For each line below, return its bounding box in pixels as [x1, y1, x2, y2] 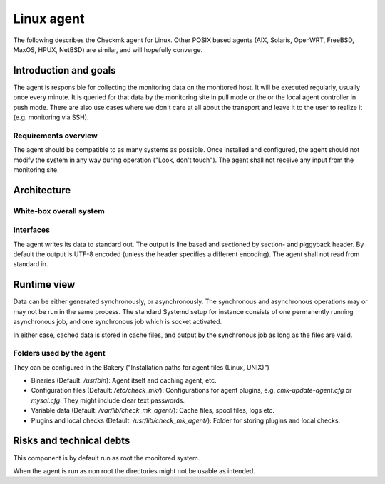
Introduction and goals [13, 64, 117, 76]
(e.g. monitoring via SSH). [13, 113, 89, 121]
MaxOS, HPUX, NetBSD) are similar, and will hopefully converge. [13, 45, 203, 54]
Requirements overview [13, 131, 98, 141]
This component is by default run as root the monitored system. [13, 453, 200, 462]
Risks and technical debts [13, 435, 130, 447]
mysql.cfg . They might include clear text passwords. [31, 396, 185, 405]
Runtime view [13, 278, 76, 291]
